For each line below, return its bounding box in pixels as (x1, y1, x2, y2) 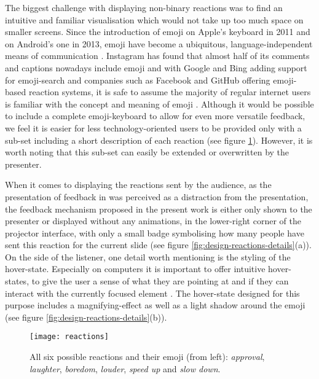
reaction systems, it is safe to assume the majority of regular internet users (28, 85, 311, 98)
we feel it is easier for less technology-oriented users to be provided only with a (5, 121, 302, 134)
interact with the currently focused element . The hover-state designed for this (5, 286, 300, 299)
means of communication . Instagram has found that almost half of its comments (5, 49, 310, 62)
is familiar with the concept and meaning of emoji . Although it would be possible (5, 97, 314, 110)
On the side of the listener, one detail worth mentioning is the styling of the (5, 250, 291, 263)
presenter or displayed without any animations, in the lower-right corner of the (5, 214, 301, 227)
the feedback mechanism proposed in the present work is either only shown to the (5, 202, 312, 215)
